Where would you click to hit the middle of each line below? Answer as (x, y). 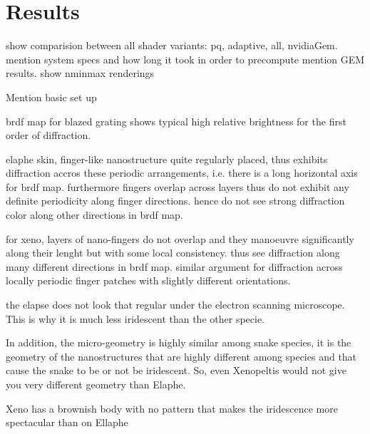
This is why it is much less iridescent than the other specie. (135, 318)
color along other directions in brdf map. (94, 215)
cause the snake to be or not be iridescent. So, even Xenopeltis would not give (176, 370)
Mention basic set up (51, 97)
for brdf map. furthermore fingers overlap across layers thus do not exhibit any (178, 186)
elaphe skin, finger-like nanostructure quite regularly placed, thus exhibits (167, 159)
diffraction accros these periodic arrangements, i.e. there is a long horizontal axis (182, 173)
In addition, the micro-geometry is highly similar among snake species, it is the (179, 342)
